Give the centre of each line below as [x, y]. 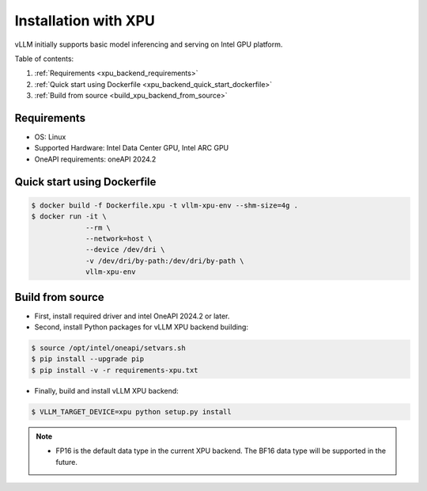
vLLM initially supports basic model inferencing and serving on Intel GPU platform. [149, 44]
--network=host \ [119, 238]
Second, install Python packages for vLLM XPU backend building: [142, 327]
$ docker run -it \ [69, 217]
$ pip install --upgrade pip [88, 359]
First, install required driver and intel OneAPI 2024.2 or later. [132, 316]
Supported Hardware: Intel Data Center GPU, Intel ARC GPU [132, 148]
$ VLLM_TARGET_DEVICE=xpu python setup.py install [132, 411]
